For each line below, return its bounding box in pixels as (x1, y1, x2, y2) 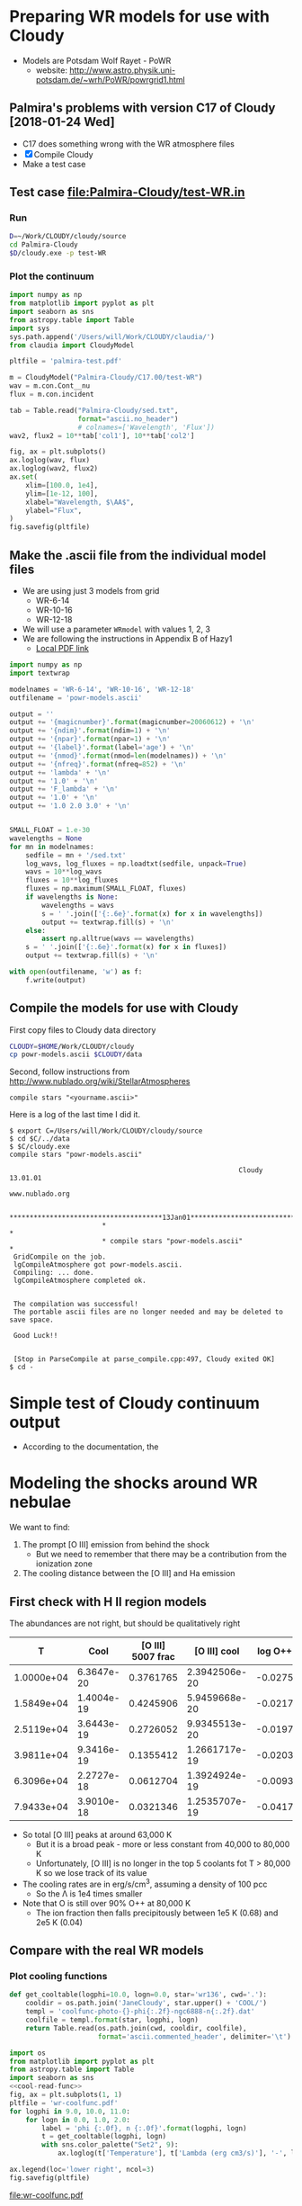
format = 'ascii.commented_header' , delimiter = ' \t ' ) (97, 2031, 292, 2041)
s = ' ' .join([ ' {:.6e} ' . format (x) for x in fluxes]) (25, 943, 227, 952)
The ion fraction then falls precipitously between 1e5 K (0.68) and (35, 1907, 279, 1918)
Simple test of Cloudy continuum (9, 1393, 261, 1413)
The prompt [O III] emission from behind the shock (22, 1539, 209, 1550)
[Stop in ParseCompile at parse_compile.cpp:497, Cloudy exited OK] (13, 1355, 276, 1364)
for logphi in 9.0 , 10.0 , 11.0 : (9, 2107, 130, 2116)
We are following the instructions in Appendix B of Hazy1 (22, 633, 233, 644)
